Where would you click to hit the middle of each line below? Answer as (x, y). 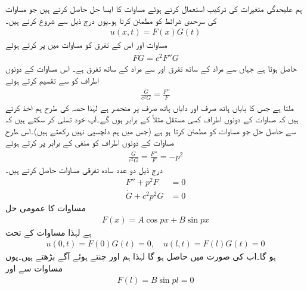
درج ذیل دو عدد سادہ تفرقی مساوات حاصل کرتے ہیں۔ (84, 170)
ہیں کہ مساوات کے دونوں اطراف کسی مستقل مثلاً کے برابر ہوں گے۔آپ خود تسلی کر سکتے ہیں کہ (152, 119)
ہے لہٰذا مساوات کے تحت (48, 232)
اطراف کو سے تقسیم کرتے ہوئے (52, 80)
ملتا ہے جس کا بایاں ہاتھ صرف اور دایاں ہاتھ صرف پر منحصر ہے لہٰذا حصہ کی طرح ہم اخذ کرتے (150, 107)
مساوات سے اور (34, 268)
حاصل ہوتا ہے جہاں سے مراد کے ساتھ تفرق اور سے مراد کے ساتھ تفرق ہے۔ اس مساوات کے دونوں (151, 68)
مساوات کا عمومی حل (46, 208)
